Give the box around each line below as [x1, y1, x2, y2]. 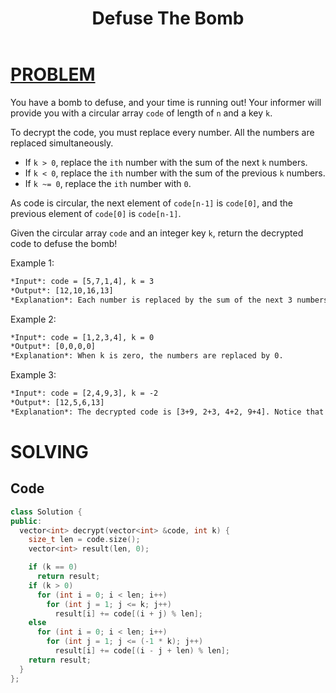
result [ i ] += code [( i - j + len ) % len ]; [54, 646, 230, 656]
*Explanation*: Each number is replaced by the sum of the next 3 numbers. [10, 295, 333, 305]
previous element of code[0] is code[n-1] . [10, 207, 182, 219]
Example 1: [10, 257, 55, 269]
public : [10, 516, 43, 526]
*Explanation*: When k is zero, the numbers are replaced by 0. [10, 351, 284, 361]
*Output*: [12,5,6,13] [10, 398, 105, 408]
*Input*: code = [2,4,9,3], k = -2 [10, 388, 159, 399]
